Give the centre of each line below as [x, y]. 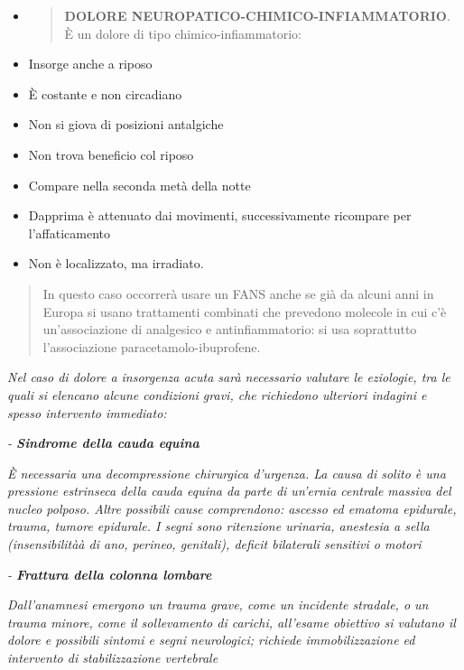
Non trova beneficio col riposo [111, 154]
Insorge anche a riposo [90, 64]
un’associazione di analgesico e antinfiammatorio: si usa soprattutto [230, 329]
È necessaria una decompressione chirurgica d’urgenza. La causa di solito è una [227, 473]
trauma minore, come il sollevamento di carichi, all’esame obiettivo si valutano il [232, 622]
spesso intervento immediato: [87, 412]
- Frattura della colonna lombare [110, 574]
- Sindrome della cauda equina [103, 443]
